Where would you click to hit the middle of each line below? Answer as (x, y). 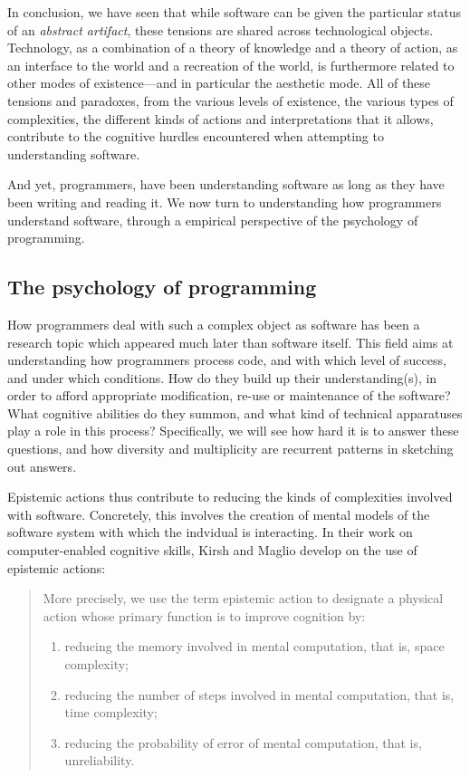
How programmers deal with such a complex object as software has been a (214, 324)
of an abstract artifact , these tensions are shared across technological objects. (221, 29)
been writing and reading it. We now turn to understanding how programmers (225, 201)
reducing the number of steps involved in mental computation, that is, (259, 694)
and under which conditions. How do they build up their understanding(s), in (222, 377)
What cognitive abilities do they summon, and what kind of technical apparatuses (235, 412)
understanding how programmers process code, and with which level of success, (227, 360)
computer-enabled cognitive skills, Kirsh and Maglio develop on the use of (212, 550)
